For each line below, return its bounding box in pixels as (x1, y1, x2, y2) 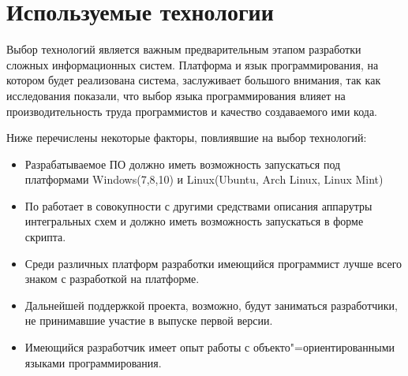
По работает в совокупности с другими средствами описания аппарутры (24, 197, 372, 214)
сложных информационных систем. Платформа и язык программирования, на (6, 56, 379, 73)
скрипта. (24, 229, 66, 245)
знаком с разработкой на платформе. (24, 270, 200, 287)
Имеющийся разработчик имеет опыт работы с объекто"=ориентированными (24, 339, 395, 356)
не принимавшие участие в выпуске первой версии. (24, 312, 273, 329)
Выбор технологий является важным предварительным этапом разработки (6, 41, 361, 58)
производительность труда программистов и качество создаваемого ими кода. (6, 102, 377, 119)
